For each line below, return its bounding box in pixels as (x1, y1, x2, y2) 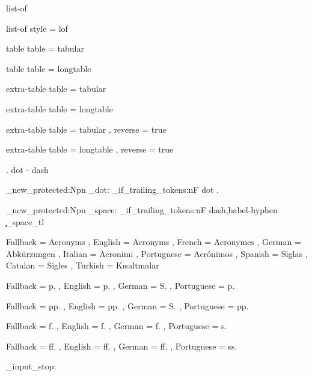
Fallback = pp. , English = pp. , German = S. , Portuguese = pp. (6, 299, 249, 312)
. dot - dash (6, 163, 49, 175)
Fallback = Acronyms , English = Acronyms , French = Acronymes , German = (6, 235, 301, 248)
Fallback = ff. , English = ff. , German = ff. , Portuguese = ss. (6, 339, 237, 352)
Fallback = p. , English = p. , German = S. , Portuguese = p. (6, 279, 235, 291)
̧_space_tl (6, 215, 44, 228)
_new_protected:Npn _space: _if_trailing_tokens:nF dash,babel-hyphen (6, 203, 278, 216)
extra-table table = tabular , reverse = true (6, 123, 167, 135)
